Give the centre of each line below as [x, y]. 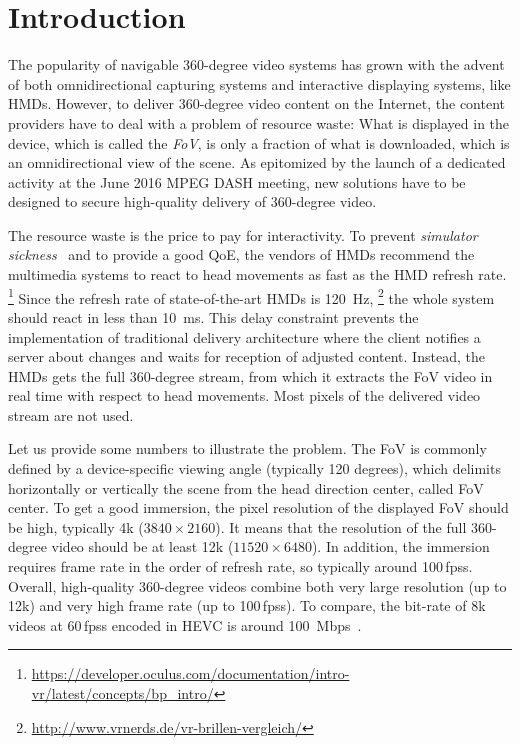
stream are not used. [71, 414]
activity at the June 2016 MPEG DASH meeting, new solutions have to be [237, 181]
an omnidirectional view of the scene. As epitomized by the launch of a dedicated [257, 162]
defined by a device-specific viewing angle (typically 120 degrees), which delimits [254, 468]
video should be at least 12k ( [142, 546]
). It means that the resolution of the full [341, 526]
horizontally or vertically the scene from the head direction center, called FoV [246, 487]
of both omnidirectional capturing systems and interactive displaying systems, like [259, 83]
